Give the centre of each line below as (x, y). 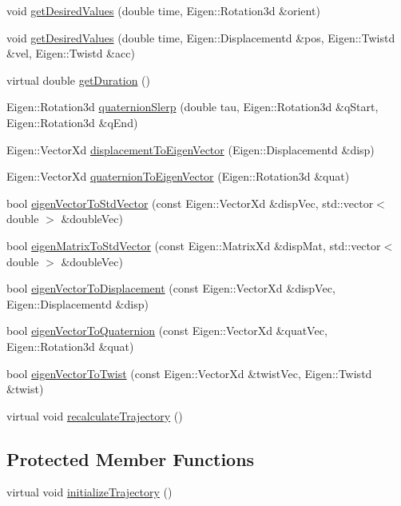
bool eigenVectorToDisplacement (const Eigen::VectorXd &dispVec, (171, 288)
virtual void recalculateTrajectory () (95, 415)
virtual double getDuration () (79, 80)
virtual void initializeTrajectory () (89, 492)
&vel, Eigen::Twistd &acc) (71, 53)
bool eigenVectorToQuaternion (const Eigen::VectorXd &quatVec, (167, 331)
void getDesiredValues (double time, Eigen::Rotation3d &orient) (163, 10)
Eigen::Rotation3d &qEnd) (72, 122)
